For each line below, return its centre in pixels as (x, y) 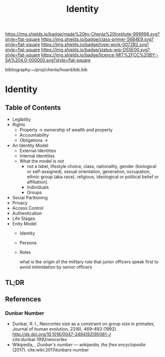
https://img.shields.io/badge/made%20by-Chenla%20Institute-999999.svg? (82, 34)
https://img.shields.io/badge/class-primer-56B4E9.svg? (97, 39)
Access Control (28, 208)
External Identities (38, 151)
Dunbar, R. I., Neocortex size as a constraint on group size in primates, (83, 324)
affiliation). (38, 182)
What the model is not (42, 161)
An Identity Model (30, 145)
